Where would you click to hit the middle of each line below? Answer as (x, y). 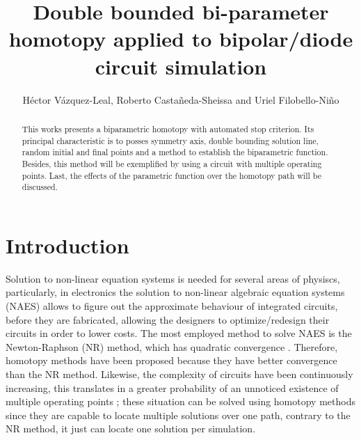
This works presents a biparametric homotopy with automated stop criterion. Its (168, 128)
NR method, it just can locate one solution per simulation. (131, 429)
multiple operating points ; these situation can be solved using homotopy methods (180, 401)
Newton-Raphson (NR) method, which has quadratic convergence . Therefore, (172, 346)
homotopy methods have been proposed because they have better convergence (171, 360)
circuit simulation (181, 66)
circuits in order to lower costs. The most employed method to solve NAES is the (179, 333)
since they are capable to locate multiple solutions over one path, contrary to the (178, 415)
